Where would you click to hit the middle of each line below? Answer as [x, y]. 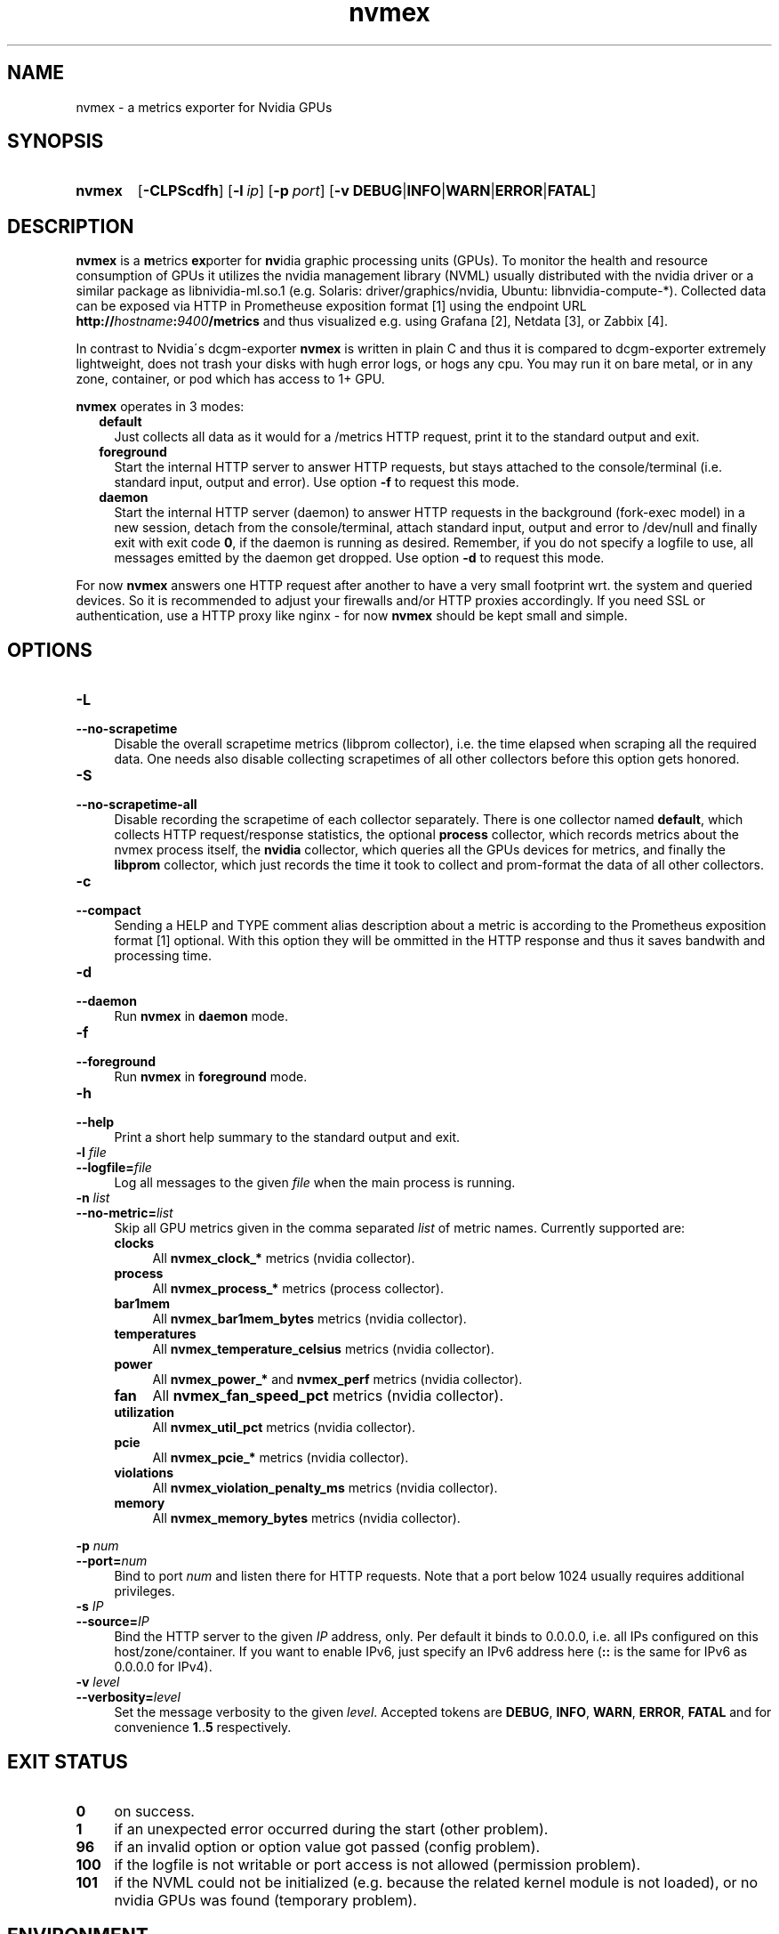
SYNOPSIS [56, 142]
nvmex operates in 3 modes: [160, 407]
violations [144, 1473]
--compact [108, 910]
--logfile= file [114, 1168]
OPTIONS [50, 650]
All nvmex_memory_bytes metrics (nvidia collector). [306, 1518]
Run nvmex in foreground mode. [211, 1077]
